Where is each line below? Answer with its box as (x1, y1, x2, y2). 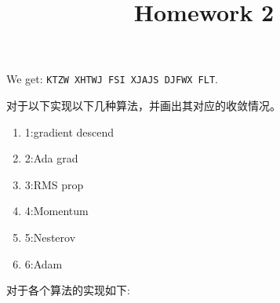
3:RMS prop (24, 176, 84, 192)
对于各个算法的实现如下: (6, 282, 130, 298)
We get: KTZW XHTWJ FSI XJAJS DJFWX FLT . (6, 71, 218, 87)
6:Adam (24, 255, 63, 272)
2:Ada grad (24, 150, 78, 166)
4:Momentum (24, 203, 89, 219)
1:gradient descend (24, 123, 115, 140)
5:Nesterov (24, 229, 76, 245)
